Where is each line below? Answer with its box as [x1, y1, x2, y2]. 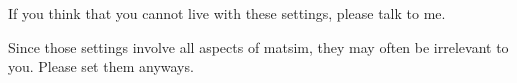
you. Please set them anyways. [8, 56, 194, 77]
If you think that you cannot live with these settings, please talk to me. [8, 3, 446, 23]
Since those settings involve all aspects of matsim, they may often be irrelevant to [8, 36, 509, 57]
